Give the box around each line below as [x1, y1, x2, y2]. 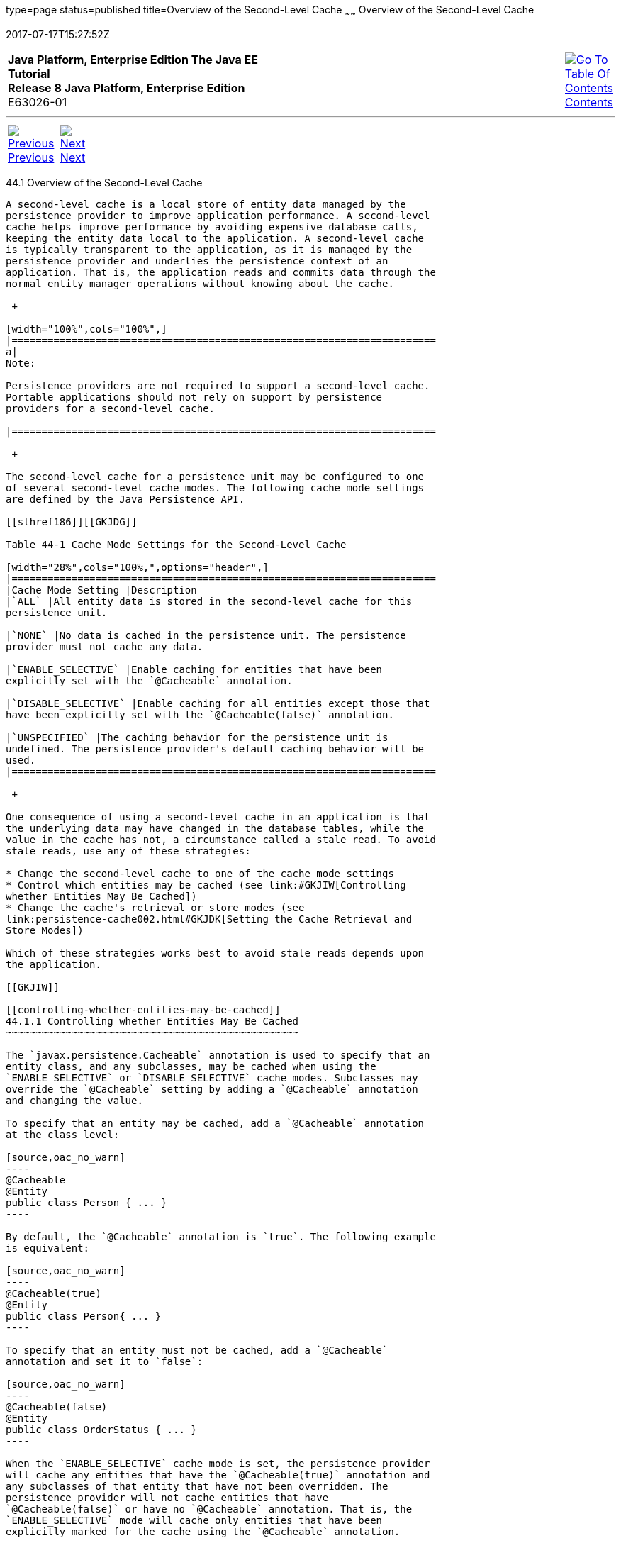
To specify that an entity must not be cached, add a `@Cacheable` [6, 1344, 388, 1356]
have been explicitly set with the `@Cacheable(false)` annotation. [6, 708, 394, 720]
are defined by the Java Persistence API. [6, 493, 245, 505]
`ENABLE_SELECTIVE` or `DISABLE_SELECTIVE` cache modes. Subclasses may [6, 1071, 418, 1084]
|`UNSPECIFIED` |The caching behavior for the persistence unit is [6, 731, 388, 743]
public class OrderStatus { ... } [6, 1423, 197, 1435]
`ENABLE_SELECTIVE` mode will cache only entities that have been [6, 1514, 383, 1526]
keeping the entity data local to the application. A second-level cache [6, 232, 425, 244]
